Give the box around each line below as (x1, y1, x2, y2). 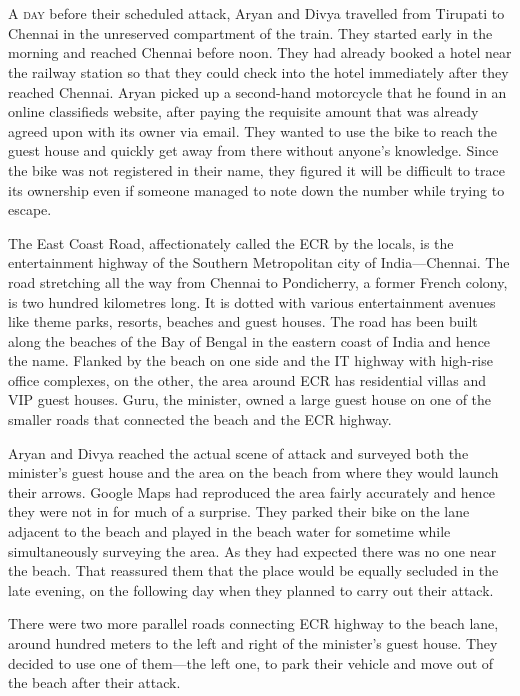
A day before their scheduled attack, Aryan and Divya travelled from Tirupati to (8, 3, 505, 24)
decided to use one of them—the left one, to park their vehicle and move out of (8, 652, 494, 673)
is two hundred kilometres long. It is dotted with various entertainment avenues (8, 291, 496, 312)
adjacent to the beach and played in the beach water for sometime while (8, 521, 451, 542)
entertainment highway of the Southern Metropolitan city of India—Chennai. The (8, 252, 510, 273)
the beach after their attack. (8, 672, 181, 693)
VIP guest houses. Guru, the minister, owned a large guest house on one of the (8, 389, 492, 410)
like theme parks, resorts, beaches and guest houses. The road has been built (8, 311, 478, 332)
